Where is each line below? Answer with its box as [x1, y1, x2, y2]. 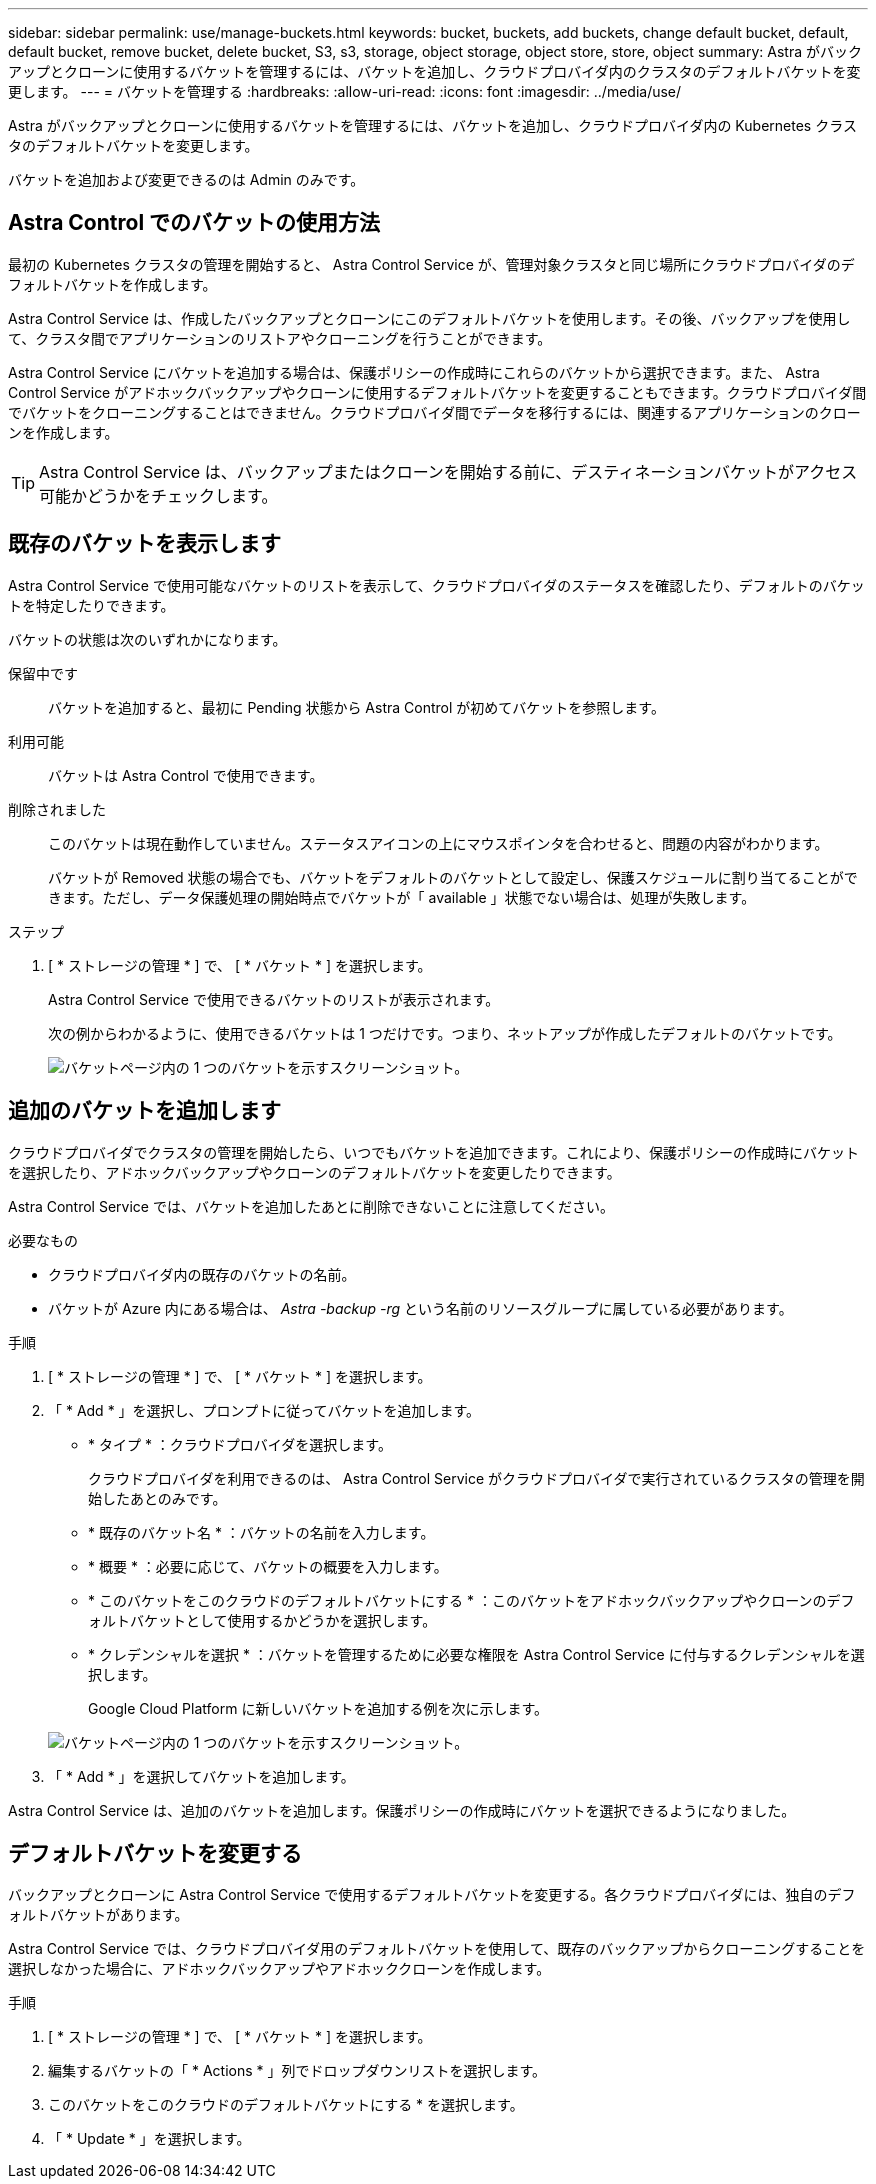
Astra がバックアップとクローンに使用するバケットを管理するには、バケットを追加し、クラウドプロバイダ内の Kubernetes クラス [8, 117, 857, 134]
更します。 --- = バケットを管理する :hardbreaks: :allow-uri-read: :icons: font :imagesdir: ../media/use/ [8, 83, 682, 100]
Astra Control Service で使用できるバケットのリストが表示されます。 [48, 990, 500, 1008]
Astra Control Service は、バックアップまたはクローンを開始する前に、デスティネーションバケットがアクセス [39, 461, 858, 482]
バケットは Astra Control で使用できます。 [48, 766, 324, 784]
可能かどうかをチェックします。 [39, 485, 278, 506]
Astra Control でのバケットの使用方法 [8, 210, 381, 236]
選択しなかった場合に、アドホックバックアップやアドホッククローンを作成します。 [8, 1960, 551, 1978]
